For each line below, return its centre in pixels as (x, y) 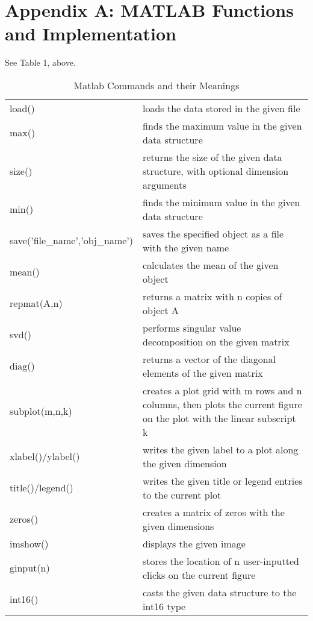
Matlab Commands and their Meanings (156, 85)
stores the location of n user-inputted (221, 561)
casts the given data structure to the (220, 592)
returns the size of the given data (212, 157)
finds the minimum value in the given (222, 202)
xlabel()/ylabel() (45, 456)
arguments (165, 184)
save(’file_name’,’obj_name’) (71, 241)
